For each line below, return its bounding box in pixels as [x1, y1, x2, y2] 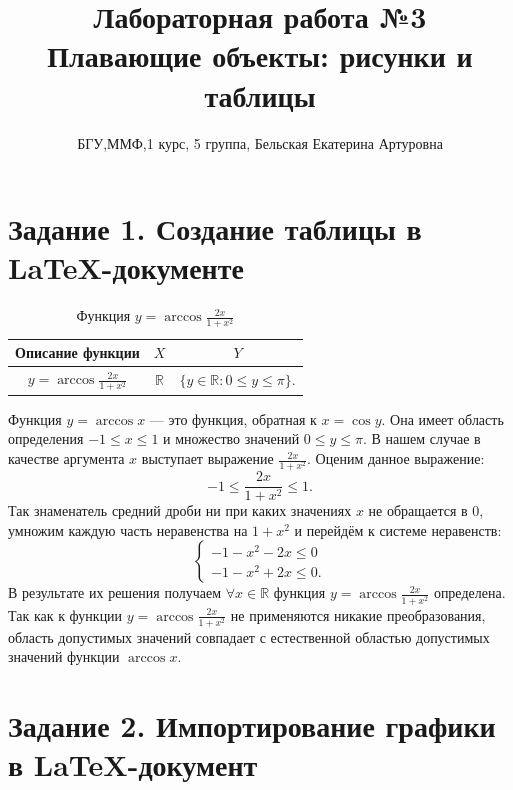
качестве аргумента [8, 448, 125, 469]
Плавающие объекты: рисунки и [47, 35, 473, 76]
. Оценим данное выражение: [307, 448, 485, 469]
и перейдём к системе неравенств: [294, 519, 502, 540]
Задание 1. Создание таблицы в [8, 208, 422, 249]
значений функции [8, 646, 120, 667]
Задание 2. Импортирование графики [8, 705, 496, 746]
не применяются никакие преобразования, [230, 604, 486, 625]
